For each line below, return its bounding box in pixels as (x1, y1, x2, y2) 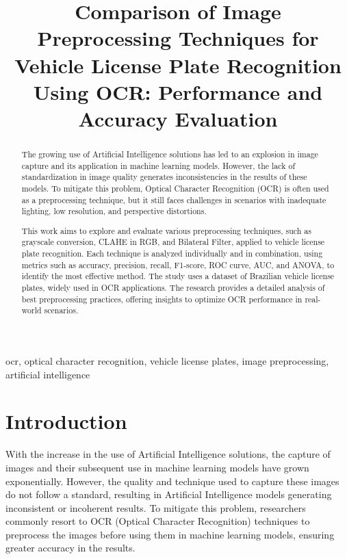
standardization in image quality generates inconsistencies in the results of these (21, 171, 307, 183)
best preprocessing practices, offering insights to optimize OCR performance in (21, 293, 303, 304)
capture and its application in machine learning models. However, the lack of (21, 159, 296, 171)
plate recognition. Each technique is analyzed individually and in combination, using (21, 248, 323, 259)
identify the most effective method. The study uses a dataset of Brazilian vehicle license (21, 270, 335, 282)
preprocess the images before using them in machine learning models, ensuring (5, 527, 335, 541)
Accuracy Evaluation (78, 104, 278, 132)
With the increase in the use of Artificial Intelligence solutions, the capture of (5, 447, 331, 461)
